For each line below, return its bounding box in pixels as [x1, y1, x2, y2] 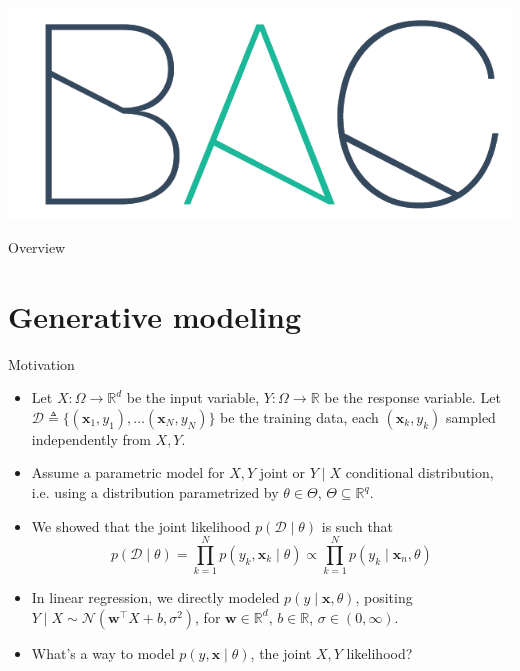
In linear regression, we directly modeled [31, 587, 280, 608]
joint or [259, 462, 306, 483]
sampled [446, 406, 496, 427]
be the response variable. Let [324, 387, 501, 408]
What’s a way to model [31, 642, 175, 663]
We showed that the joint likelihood [31, 515, 251, 536]
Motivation [8, 353, 75, 374]
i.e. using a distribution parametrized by [31, 482, 279, 503]
